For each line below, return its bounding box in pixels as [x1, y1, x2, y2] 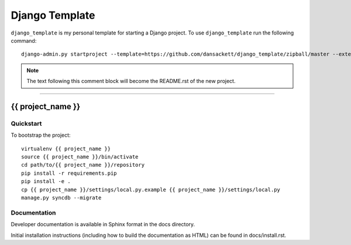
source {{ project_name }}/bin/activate [21, 154, 139, 160]
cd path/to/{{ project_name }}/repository [21, 161, 145, 168]
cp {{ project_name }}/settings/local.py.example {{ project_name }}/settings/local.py [21, 186, 281, 193]
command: [11, 37, 37, 44]
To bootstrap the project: [11, 132, 71, 139]
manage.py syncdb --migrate [21, 195, 102, 201]
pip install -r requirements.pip [21, 170, 117, 177]
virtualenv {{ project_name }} [21, 145, 111, 152]
